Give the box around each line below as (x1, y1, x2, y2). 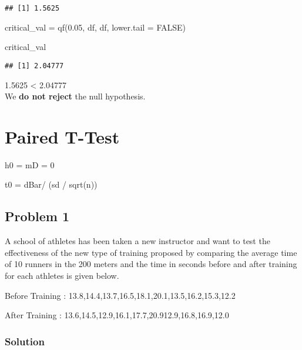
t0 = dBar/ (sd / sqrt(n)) (5, 178, 98, 191)
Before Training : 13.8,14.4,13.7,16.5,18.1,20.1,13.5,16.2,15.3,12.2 (5, 289, 236, 301)
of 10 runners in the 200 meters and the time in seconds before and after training (5, 258, 297, 270)
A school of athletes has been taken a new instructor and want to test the (5, 235, 270, 247)
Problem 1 (5, 207, 69, 225)
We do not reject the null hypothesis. (5, 90, 146, 102)
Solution (5, 334, 45, 348)
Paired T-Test (5, 124, 120, 148)
